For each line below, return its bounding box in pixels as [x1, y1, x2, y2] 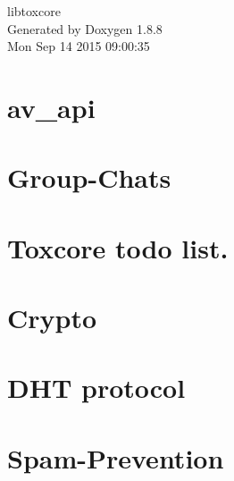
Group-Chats [7, 159, 171, 196]
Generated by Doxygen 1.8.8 [7, 19, 163, 38]
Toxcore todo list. [7, 229, 229, 266]
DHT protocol [7, 369, 186, 406]
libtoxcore [7, 2, 61, 20]
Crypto [7, 300, 97, 336]
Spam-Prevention [7, 439, 224, 476]
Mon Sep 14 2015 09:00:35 [7, 37, 150, 55]
